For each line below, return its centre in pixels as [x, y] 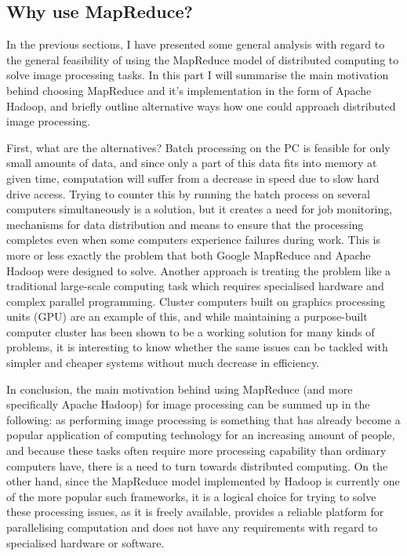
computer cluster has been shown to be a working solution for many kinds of [191, 331]
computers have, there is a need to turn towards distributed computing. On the [197, 465]
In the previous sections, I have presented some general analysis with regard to [196, 44]
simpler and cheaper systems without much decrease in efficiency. [163, 363]
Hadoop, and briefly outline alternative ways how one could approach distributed [201, 105]
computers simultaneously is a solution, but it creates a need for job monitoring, [200, 209]
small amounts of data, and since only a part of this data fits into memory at [192, 163]
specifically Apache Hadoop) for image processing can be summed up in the [188, 404]
